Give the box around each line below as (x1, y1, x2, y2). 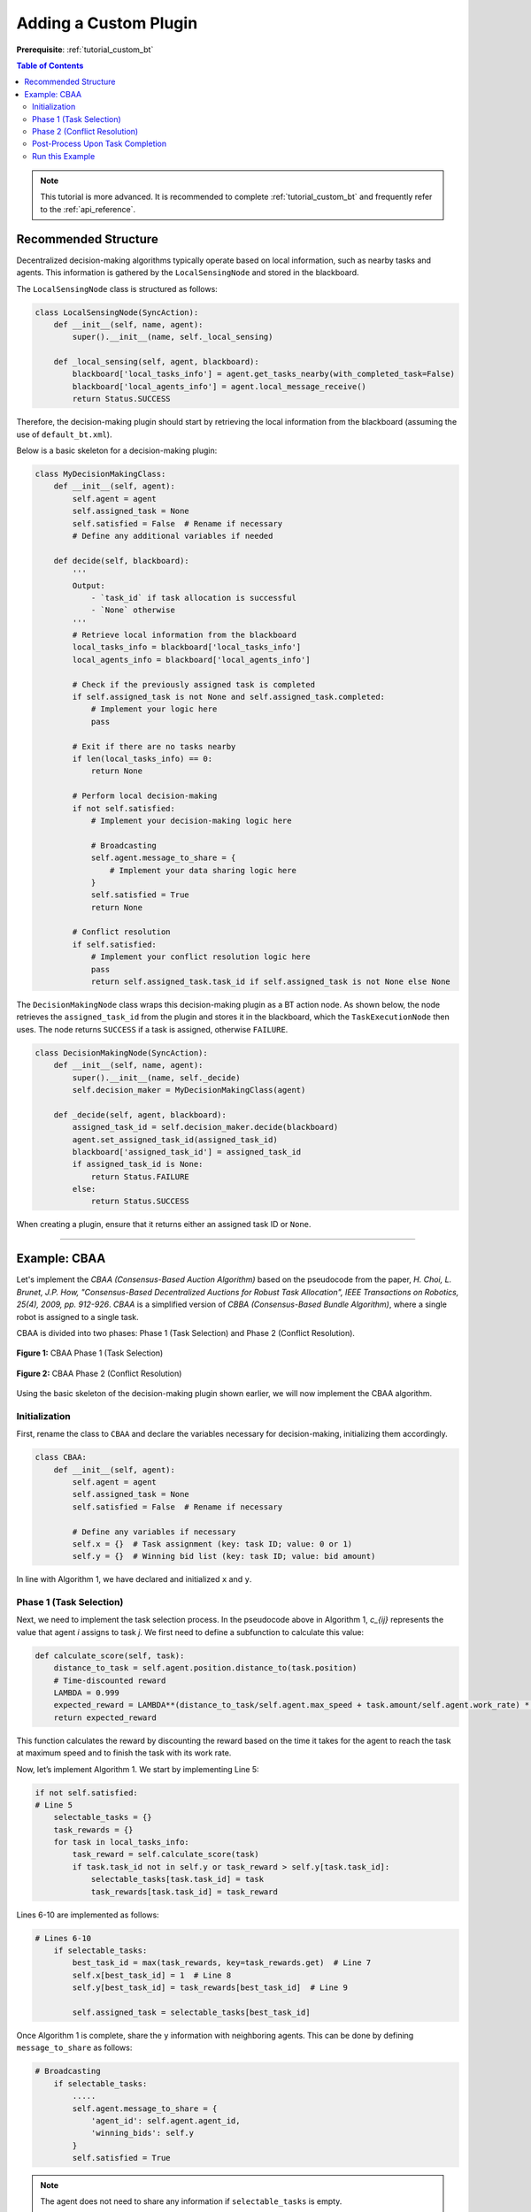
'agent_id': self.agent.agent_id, (90, 2116, 241, 2125)
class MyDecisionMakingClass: (35, 469, 166, 479)
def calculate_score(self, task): (35, 1650, 185, 1661)
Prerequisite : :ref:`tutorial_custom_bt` (16, 44, 154, 55)
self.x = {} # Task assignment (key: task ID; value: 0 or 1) (72, 1539, 353, 1548)
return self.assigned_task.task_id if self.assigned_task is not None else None (90, 977, 450, 987)
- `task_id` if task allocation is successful (90, 593, 296, 603)
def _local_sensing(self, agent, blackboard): (53, 357, 260, 367)
